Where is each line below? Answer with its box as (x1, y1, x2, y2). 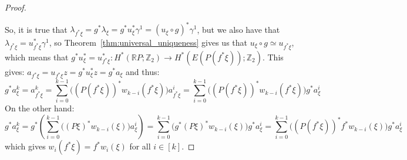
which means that (5, 50, 69, 63)
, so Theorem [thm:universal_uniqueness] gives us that (49, 36, 248, 48)
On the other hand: (5, 102, 75, 114)
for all (129, 140, 151, 152)
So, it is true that (5, 23, 68, 35)
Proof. (5, 1, 26, 13)
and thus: (126, 65, 160, 77)
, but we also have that (197, 23, 280, 35)
